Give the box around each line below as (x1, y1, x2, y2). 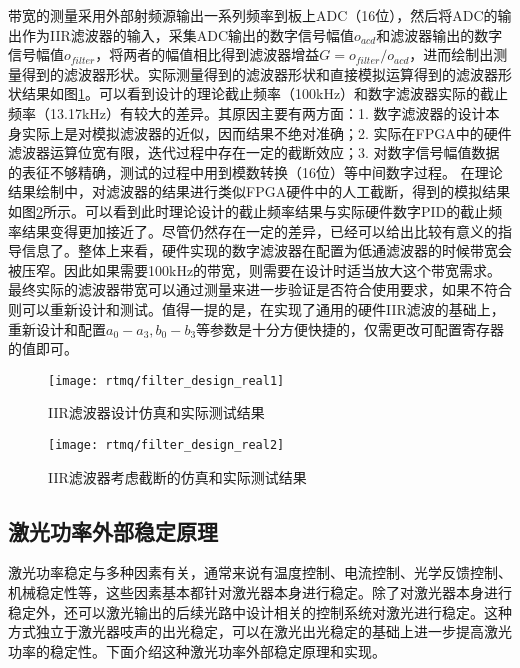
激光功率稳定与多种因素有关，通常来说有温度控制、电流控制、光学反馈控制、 (8, 562, 512, 583)
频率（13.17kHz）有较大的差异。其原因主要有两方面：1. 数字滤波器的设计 (8, 102, 486, 123)
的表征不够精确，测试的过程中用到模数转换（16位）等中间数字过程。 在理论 (8, 161, 503, 182)
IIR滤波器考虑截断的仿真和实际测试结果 (48, 466, 307, 487)
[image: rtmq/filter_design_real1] (48, 373, 285, 388)
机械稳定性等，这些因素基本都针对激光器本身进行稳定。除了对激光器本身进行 (8, 581, 512, 602)
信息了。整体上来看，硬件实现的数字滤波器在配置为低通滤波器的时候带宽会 (21, 240, 512, 261)
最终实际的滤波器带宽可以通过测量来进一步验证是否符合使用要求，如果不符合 (8, 279, 512, 300)
